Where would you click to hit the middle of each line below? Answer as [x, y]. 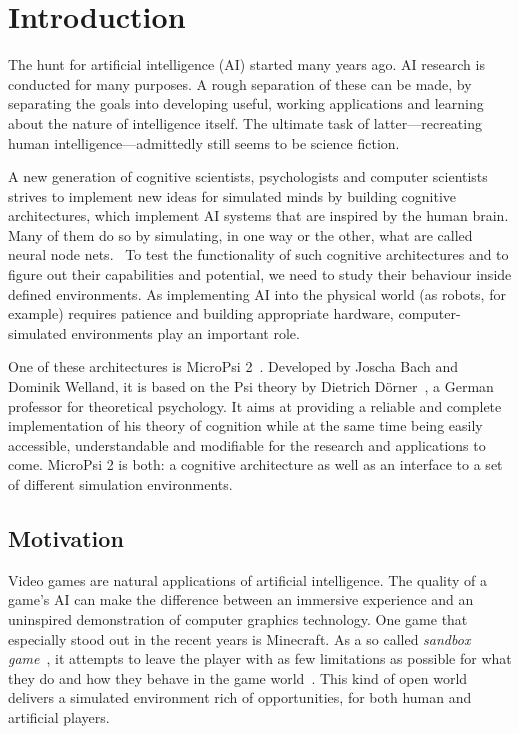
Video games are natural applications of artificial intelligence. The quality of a [248, 579]
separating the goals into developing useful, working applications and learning [246, 103]
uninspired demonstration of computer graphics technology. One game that [238, 618]
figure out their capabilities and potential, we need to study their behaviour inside [260, 274]
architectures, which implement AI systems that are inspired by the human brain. [258, 215]
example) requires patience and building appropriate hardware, [201, 313]
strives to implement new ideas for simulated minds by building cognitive [232, 195]
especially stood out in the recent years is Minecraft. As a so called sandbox [239, 638]
